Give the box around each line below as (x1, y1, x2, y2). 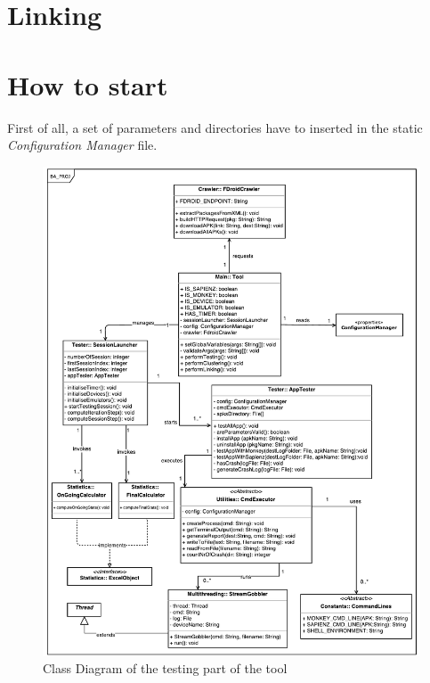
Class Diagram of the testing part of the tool (43, 659, 288, 678)
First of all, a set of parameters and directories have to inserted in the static (7, 118, 423, 136)
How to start (7, 66, 168, 103)
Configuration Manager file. (7, 136, 158, 154)
